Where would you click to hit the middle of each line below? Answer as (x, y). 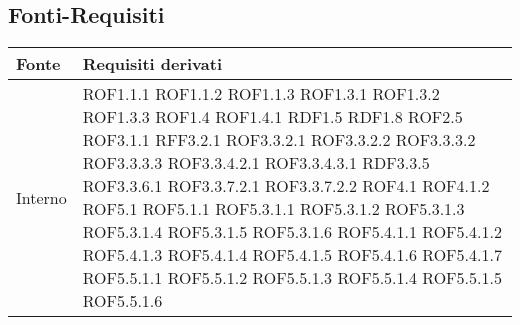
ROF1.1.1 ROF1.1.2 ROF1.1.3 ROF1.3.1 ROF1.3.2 (261, 94)
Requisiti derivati (152, 64)
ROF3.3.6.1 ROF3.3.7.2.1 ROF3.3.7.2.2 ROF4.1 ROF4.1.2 (286, 186)
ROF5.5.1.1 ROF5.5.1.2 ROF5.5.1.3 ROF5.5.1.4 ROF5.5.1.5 (292, 278)
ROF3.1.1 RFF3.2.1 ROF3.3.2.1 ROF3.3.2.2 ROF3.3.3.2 (279, 140)
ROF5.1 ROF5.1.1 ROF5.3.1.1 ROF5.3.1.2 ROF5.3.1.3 (273, 209)
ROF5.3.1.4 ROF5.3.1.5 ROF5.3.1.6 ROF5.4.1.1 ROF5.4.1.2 (292, 232)
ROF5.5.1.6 (122, 301)
